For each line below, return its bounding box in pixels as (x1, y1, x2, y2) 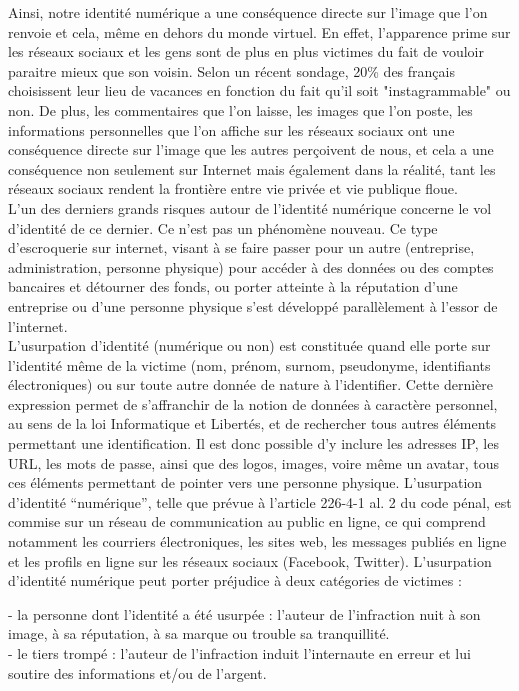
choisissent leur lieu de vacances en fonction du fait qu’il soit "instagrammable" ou (8, 80, 511, 101)
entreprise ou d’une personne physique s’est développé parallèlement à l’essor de (8, 295, 498, 316)
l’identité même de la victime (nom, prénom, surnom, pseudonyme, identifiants (8, 354, 491, 375)
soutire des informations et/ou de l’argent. (8, 662, 267, 683)
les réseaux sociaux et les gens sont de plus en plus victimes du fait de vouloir (8, 41, 484, 62)
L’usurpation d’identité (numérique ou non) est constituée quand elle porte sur (8, 335, 491, 356)
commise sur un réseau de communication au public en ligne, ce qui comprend (8, 511, 486, 532)
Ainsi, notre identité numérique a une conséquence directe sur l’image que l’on (8, 2, 488, 22)
